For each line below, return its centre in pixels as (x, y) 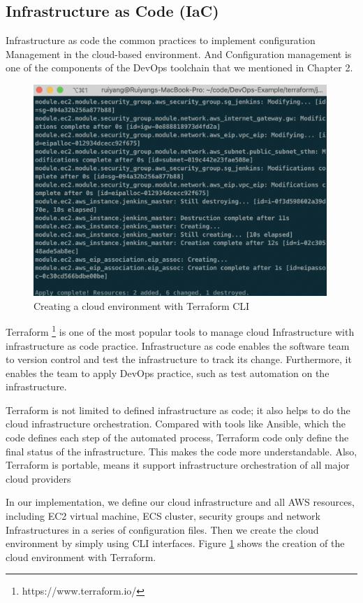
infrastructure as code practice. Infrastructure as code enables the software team (178, 345)
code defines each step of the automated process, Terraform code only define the (177, 438)
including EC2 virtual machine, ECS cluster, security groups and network (163, 516)
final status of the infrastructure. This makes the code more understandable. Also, (181, 451)
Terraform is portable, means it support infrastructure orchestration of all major (178, 465)
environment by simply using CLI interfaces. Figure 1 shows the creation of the (175, 543)
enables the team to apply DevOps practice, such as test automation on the (168, 373)
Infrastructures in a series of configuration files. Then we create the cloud (162, 529)
